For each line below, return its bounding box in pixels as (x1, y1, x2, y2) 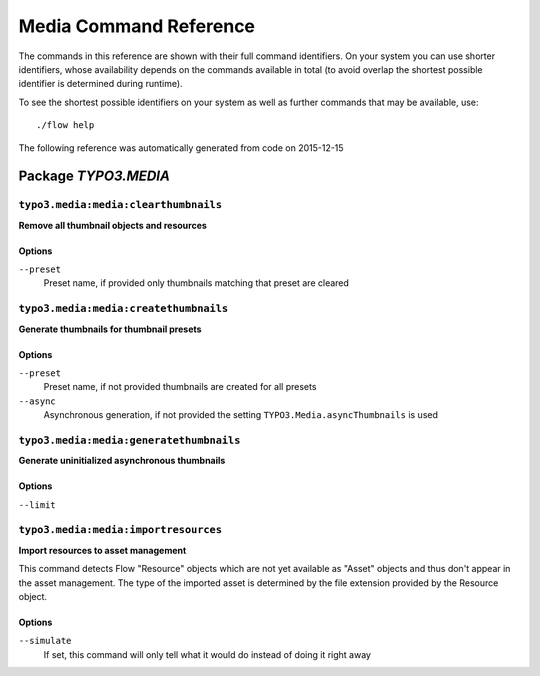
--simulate (18, 635, 72, 647)
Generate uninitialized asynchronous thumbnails (18, 455, 226, 467)
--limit (18, 499, 57, 510)
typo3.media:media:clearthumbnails (18, 198, 223, 212)
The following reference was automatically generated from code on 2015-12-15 (18, 141, 344, 154)
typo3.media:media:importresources (18, 523, 223, 537)
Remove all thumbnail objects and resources (18, 219, 207, 231)
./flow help (36, 120, 95, 131)
